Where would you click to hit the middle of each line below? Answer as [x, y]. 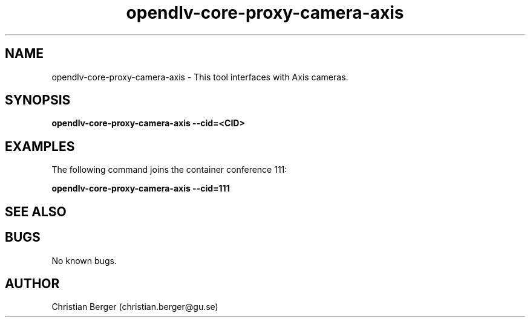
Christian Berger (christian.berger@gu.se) [135, 307]
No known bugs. [84, 260]
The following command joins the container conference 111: [169, 170]
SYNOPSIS [38, 100]
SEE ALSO [36, 211]
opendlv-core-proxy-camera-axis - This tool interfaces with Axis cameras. [200, 77]
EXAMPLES [40, 146]
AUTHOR [32, 283]
